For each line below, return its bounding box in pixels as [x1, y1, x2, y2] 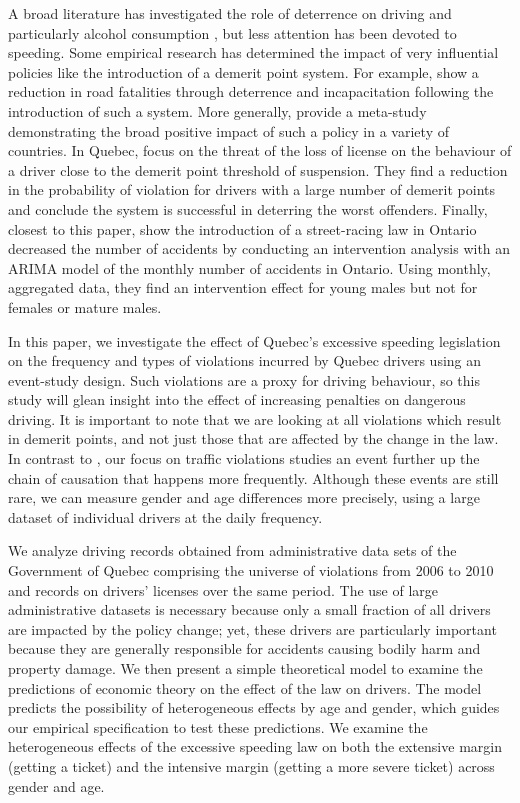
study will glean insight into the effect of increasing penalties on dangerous [8, 389, 466, 410]
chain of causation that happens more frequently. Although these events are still [8, 467, 499, 488]
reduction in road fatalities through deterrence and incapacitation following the [8, 81, 494, 102]
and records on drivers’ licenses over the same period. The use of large [8, 579, 439, 600]
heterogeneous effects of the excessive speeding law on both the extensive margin [8, 736, 502, 757]
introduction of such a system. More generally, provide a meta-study [8, 100, 427, 121]
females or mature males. [8, 296, 162, 317]
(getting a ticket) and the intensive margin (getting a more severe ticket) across [8, 755, 495, 776]
